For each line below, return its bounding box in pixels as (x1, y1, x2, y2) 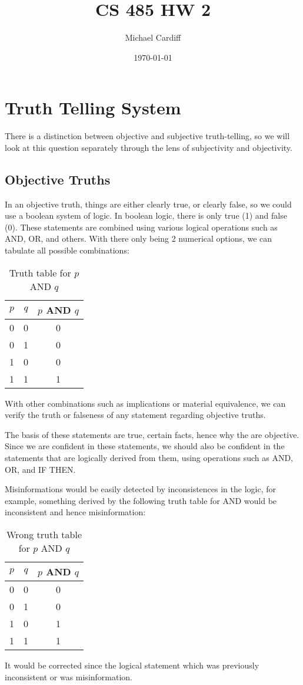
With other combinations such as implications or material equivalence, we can (5, 397, 286, 409)
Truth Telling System (5, 95, 181, 120)
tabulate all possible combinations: (5, 244, 129, 256)
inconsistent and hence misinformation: (5, 506, 146, 518)
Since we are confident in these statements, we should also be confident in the (5, 440, 285, 452)
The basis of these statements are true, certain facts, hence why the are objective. (5, 428, 299, 440)
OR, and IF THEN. (5, 463, 76, 475)
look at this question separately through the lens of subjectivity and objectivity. (5, 141, 292, 153)
